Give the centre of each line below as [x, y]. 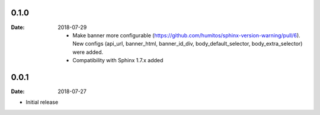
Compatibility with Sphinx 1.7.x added [118, 60]
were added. [88, 52]
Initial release [42, 102]
